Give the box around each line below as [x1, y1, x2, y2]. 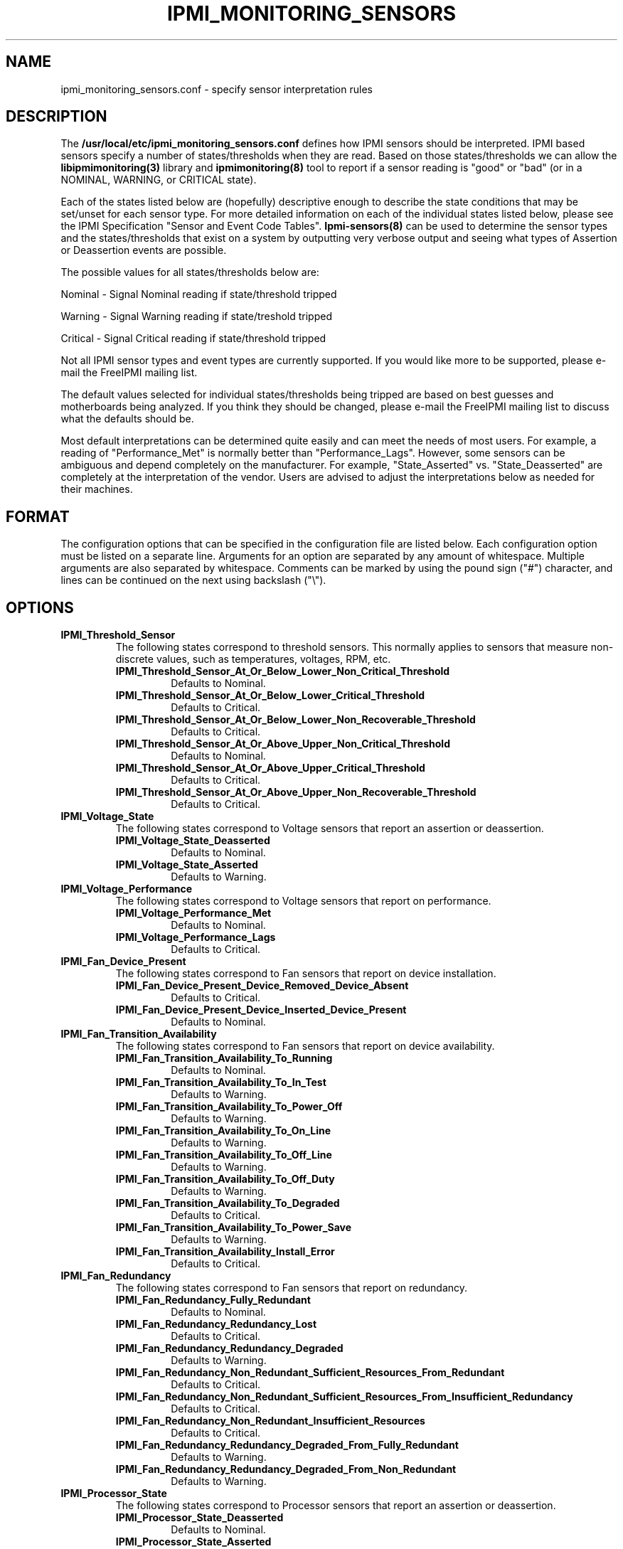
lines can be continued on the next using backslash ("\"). [60, 574, 326, 587]
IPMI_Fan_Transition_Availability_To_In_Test [115, 1076, 326, 1089]
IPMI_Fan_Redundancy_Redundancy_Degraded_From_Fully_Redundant [115, 1439, 459, 1452]
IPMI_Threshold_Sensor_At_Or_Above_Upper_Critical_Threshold [115, 762, 425, 774]
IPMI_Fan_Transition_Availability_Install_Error [115, 1245, 335, 1258]
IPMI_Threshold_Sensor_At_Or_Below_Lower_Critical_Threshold [115, 689, 425, 702]
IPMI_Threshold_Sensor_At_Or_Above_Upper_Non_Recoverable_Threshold [115, 786, 476, 799]
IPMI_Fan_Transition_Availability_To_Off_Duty [115, 1173, 335, 1186]
